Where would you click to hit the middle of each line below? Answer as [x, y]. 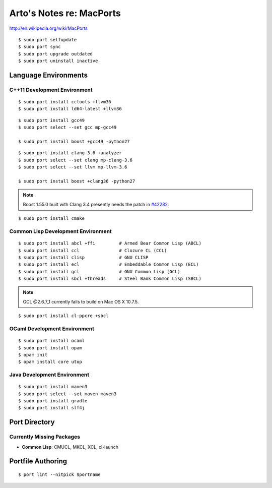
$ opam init [33, 355]
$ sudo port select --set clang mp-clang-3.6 [76, 160]
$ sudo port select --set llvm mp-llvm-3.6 [73, 167]
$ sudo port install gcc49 [52, 120]
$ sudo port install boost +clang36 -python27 [77, 181]
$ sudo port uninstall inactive [58, 61]
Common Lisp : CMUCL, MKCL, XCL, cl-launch [70, 447]
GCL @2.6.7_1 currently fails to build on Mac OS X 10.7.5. [81, 301]
